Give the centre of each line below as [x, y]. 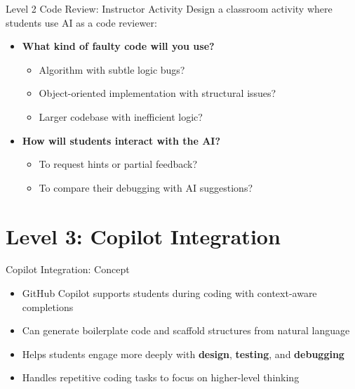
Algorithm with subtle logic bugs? [112, 69]
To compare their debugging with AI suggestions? [146, 187]
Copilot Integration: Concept [68, 269]
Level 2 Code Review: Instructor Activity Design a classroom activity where [169, 8]
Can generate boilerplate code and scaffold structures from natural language [186, 330]
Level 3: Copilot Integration [143, 236]
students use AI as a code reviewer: [81, 22]
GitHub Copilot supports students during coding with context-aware [169, 293]
